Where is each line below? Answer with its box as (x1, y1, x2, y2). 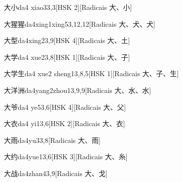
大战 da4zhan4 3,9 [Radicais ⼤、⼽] (4, 168, 108, 178)
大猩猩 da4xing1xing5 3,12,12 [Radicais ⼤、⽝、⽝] (4, 18, 155, 29)
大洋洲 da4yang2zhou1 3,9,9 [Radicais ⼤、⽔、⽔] (4, 85, 151, 95)
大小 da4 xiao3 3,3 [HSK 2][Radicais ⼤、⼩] (4, 2, 132, 12)
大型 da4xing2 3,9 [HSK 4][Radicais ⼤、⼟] (4, 35, 130, 45)
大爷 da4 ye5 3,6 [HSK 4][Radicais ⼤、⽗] (4, 101, 126, 112)
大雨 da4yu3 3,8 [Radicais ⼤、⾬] (4, 135, 101, 145)
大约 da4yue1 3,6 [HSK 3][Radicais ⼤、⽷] (4, 151, 128, 162)
